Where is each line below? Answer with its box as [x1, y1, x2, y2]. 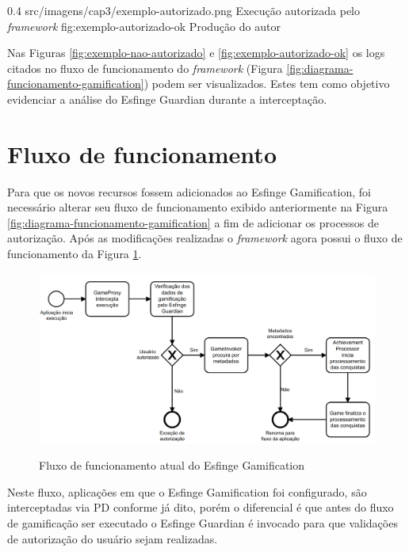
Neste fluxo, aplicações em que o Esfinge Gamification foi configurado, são [7, 483, 367, 500]
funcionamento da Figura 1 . [7, 246, 142, 262]
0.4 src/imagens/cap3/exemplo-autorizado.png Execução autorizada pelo [7, 2, 361, 18]
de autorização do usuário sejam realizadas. [7, 530, 218, 546]
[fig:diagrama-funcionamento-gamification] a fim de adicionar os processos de [7, 214, 380, 230]
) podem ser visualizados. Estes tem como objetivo [143, 75, 390, 92]
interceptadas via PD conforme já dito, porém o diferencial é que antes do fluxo [7, 499, 394, 516]
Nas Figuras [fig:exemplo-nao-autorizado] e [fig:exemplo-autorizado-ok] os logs [7, 44, 385, 61]
